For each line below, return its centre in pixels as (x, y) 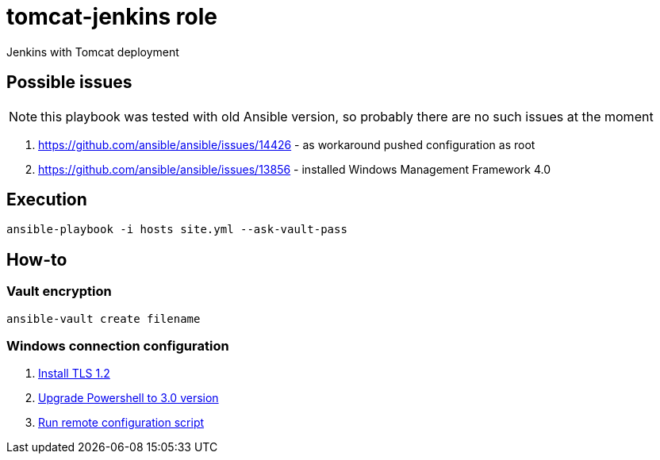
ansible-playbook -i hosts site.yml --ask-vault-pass (177, 230)
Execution (47, 200)
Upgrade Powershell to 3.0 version (129, 398)
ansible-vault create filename (104, 318)
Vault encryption (59, 291)
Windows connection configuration (118, 346)
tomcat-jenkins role (112, 17)
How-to (37, 259)
